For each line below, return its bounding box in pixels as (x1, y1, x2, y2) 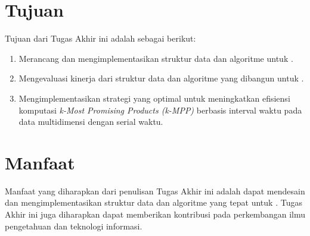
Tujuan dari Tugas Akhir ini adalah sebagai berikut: (5, 32, 196, 45)
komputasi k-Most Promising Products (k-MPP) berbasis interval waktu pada (18, 103, 302, 116)
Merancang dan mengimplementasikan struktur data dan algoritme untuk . (18, 52, 293, 64)
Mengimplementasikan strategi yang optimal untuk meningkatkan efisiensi (18, 92, 290, 104)
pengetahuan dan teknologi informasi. (5, 219, 142, 232)
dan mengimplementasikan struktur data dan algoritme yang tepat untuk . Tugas (5, 196, 302, 209)
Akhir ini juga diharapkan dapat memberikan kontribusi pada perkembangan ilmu (5, 208, 305, 220)
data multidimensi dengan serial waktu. (18, 115, 163, 128)
